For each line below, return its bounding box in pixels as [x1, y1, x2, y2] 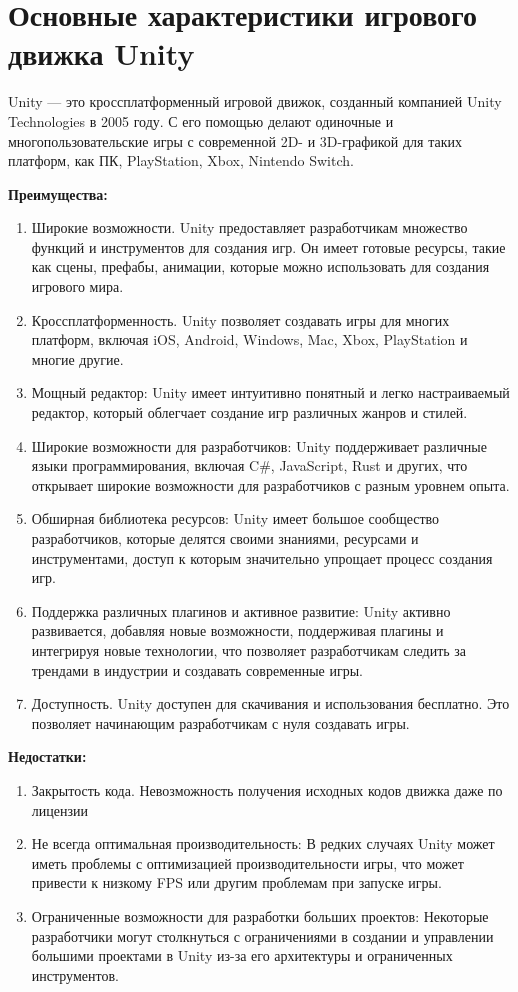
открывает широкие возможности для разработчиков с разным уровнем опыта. [31, 474, 510, 495]
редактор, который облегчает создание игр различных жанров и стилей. [31, 402, 468, 423]
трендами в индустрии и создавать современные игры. [31, 659, 364, 680]
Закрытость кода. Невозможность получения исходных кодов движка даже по [31, 779, 503, 800]
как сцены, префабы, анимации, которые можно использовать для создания [31, 256, 490, 277]
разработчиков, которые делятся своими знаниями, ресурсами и [31, 528, 419, 548]
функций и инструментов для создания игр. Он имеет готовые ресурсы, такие [31, 236, 506, 257]
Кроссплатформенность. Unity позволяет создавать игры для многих [31, 309, 450, 330]
